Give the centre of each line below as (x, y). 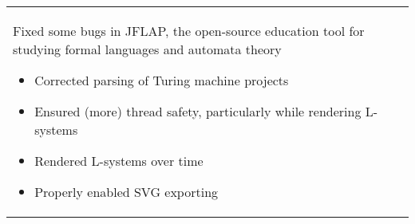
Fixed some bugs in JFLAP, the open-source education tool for (189, 31)
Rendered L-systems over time (119, 161)
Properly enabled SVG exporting (126, 192)
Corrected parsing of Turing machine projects (162, 80)
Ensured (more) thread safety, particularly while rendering (198, 111)
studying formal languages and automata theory (147, 49)
